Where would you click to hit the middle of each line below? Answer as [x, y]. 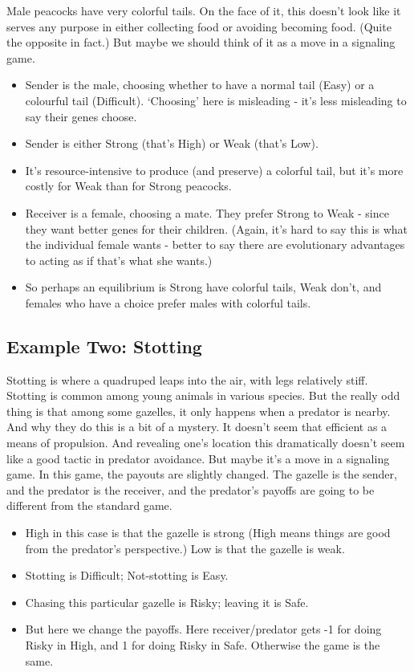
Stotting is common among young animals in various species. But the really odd [203, 395]
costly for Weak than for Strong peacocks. [128, 186]
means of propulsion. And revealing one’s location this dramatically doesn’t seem [206, 443]
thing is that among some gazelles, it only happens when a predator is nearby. [199, 411]
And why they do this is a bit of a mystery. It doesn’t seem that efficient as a [197, 427]
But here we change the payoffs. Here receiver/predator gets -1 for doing [203, 629]
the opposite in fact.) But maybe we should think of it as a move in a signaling [201, 42]
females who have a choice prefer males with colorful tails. [168, 302]
